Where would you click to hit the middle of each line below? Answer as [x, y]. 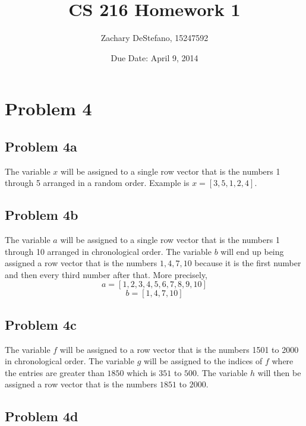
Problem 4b [42, 215]
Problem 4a [41, 146]
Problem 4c [41, 324]
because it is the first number [248, 263]
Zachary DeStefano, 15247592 [154, 38]
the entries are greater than [55, 372]
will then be [279, 372]
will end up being [252, 251]
